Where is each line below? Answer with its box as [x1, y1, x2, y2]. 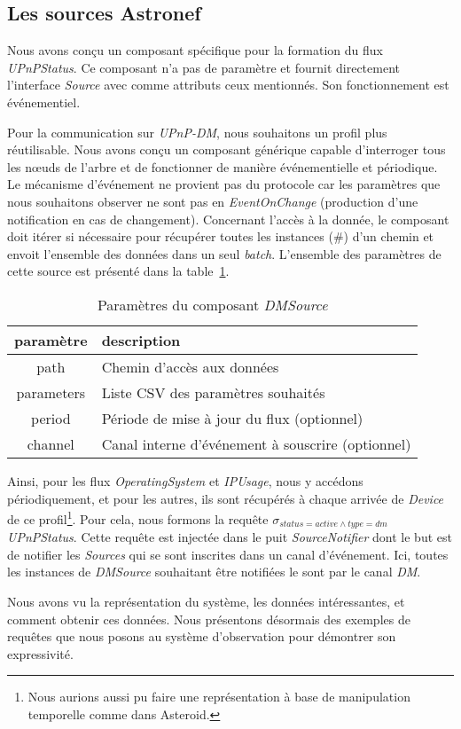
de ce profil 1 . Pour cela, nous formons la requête [7, 507, 269, 528]
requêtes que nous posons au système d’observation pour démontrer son [7, 627, 396, 646]
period [31, 407, 71, 428]
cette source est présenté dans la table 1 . [7, 262, 230, 280]
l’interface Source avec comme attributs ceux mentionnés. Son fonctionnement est [7, 75, 449, 94]
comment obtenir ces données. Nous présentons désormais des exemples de [7, 609, 410, 628]
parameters [16, 381, 86, 403]
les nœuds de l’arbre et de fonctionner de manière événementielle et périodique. [7, 157, 438, 176]
